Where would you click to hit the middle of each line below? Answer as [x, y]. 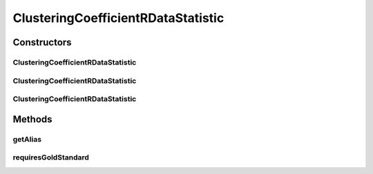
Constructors [42, 42]
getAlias [27, 139]
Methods [32, 119]
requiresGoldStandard [51, 157]
